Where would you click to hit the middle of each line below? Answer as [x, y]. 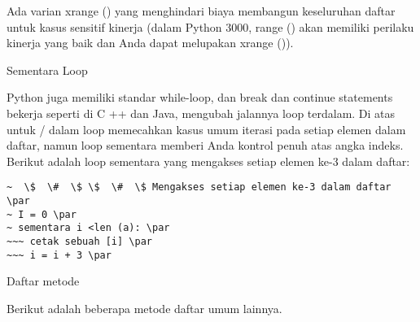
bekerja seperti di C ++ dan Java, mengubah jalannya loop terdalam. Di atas [201, 113]
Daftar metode [43, 281]
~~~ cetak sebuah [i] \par [79, 241]
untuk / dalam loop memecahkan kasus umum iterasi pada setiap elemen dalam [206, 129]
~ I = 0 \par [42, 214]
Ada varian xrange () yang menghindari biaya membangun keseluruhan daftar [201, 11]
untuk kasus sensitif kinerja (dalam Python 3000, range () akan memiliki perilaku [210, 26]
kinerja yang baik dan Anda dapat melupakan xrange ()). [150, 43]
